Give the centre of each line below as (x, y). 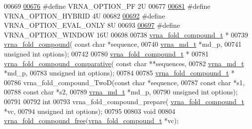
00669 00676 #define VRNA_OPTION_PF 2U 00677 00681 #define (107, 6)
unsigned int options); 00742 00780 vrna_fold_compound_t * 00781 (106, 53)
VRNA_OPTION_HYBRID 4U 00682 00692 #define (85, 15)
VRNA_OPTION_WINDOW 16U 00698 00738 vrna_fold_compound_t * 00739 (126, 34)
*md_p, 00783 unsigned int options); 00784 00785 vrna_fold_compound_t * (119, 73)
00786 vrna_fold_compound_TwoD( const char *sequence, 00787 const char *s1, (124, 82)
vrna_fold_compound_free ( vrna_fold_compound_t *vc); (91, 120)
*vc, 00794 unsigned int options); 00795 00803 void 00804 (90, 111)
